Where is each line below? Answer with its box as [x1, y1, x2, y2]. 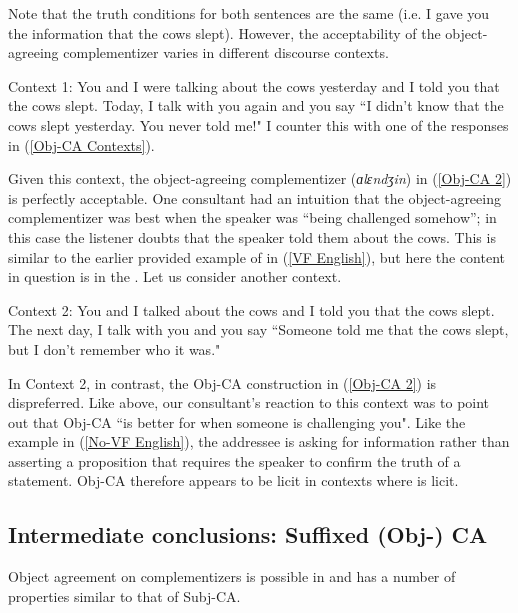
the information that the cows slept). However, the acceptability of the [8, 22, 441, 43]
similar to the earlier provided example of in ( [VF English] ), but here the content [8, 246, 506, 267]
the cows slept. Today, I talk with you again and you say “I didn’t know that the [8, 95, 504, 116]
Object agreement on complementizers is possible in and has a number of [8, 566, 456, 587]
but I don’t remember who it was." [8, 338, 221, 359]
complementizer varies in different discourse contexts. [63, 42, 389, 63]
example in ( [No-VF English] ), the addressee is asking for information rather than [8, 431, 510, 452]
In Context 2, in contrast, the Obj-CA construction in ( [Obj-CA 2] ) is [8, 372, 437, 393]
